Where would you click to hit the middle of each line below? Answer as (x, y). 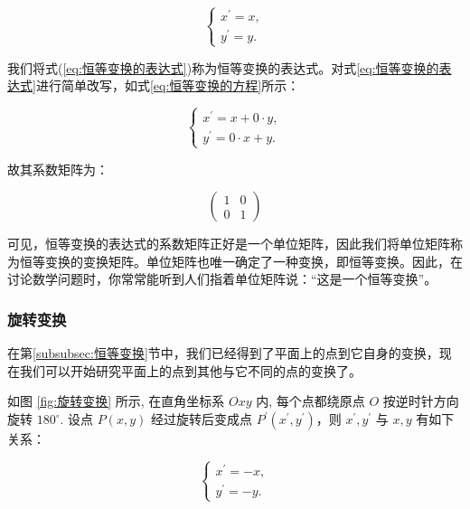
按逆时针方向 (421, 401)
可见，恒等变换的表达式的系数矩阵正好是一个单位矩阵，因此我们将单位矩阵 (229, 244)
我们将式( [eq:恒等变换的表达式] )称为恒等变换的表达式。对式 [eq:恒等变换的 (223, 67)
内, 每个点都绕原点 (310, 401)
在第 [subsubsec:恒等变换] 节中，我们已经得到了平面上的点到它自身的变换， (223, 353)
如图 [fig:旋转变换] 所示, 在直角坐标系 (116, 401)
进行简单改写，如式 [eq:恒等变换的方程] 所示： (168, 85)
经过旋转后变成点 (201, 419)
